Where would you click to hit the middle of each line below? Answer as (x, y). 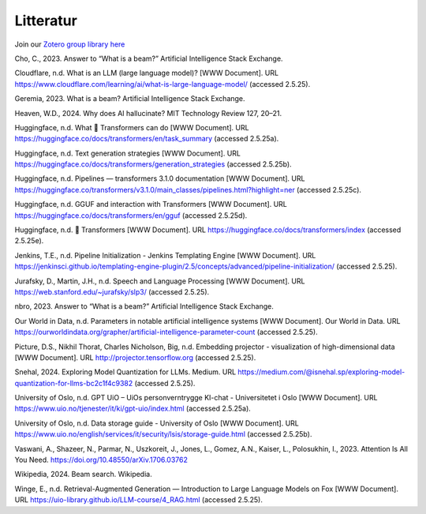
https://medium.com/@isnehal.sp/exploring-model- (321, 372)
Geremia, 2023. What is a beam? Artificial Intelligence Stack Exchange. (130, 99)
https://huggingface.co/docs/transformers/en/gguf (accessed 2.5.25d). (131, 215)
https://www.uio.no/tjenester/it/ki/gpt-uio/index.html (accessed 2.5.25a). (133, 409)
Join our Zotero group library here (70, 44)
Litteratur (46, 21)
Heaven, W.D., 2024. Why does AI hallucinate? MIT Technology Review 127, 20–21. (148, 113)
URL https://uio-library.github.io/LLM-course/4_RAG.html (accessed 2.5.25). (139, 500)
